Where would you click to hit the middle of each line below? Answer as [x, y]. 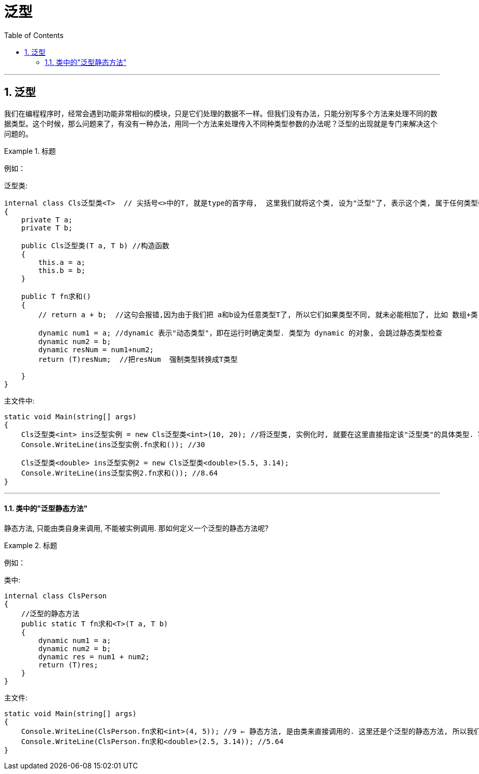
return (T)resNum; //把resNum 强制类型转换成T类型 [138, 359]
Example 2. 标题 [31, 545]
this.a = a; [62, 262]
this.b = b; [62, 270]
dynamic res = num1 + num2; [94, 657]
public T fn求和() [56, 296]
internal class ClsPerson [56, 596]
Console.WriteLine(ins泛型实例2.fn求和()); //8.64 [119, 473]
